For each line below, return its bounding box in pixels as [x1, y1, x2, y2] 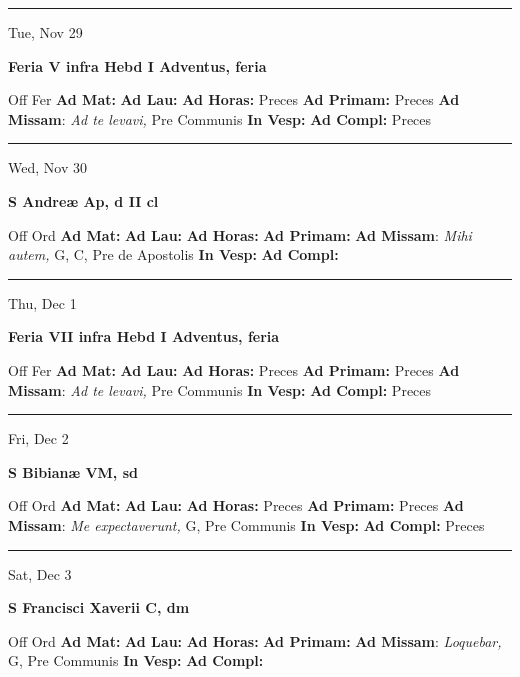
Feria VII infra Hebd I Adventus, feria [8, 326, 280, 347]
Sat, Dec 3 [8, 563, 72, 584]
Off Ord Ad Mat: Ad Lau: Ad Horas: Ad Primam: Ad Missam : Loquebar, [8, 630, 502, 651]
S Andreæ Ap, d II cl [8, 190, 159, 211]
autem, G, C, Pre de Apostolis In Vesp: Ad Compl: [8, 244, 339, 265]
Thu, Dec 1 [8, 292, 77, 313]
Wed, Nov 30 [8, 157, 87, 178]
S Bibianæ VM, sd [8, 461, 139, 482]
